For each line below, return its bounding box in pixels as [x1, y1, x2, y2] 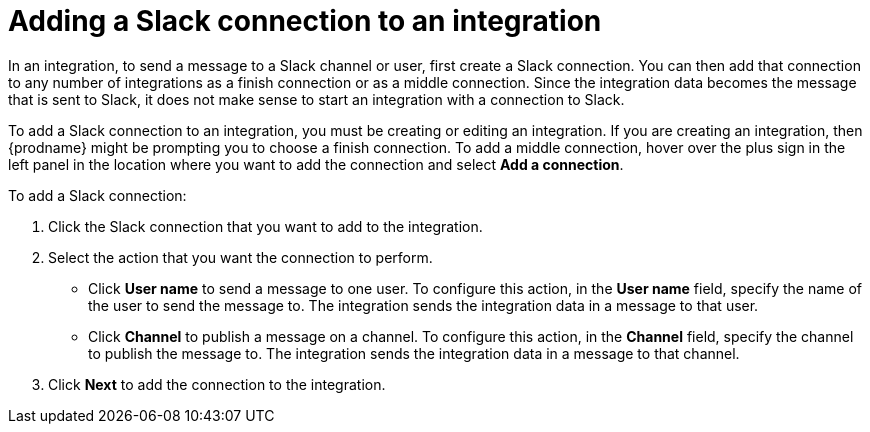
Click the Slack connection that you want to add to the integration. [48, 217, 483, 235]
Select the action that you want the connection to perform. [48, 248, 433, 266]
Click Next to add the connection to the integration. [48, 375, 386, 393]
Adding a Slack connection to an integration [8, 4, 602, 38]
